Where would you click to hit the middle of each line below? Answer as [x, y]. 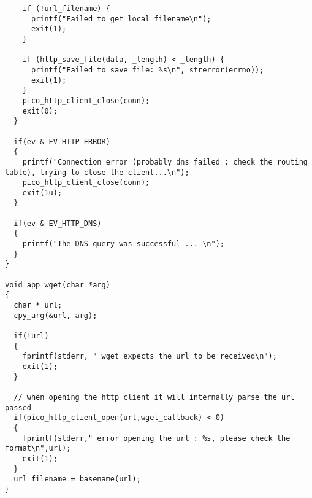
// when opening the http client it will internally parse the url [154, 397]
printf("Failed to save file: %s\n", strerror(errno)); [147, 70]
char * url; [38, 305]
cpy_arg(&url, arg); [55, 315]
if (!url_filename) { [66, 9]
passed [18, 407]
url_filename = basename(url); [77, 479]
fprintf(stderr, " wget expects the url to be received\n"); [150, 356]
